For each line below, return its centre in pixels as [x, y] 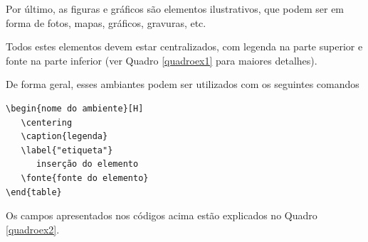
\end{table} [34, 192]
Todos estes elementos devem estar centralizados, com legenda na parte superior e [184, 46]
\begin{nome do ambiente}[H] [75, 108]
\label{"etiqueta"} [67, 150]
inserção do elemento [87, 164]
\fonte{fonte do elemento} [85, 178]
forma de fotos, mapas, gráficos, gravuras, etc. [106, 22]
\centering [47, 122]
